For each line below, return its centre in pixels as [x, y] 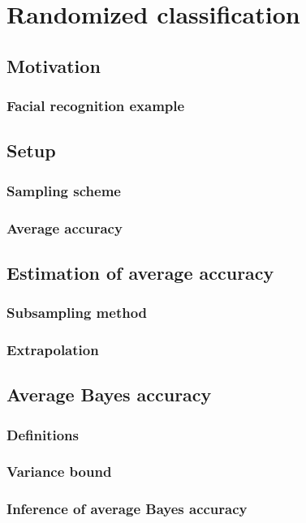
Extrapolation [53, 350]
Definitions [43, 434]
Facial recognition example [96, 106]
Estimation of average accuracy [140, 272]
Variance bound [59, 472]
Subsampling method [77, 313]
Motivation [54, 65]
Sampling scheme [64, 190]
